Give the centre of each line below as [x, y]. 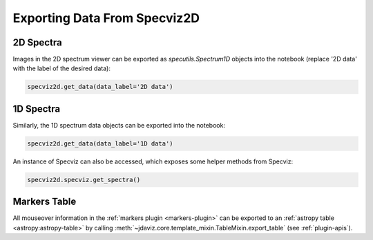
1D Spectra [37, 109]
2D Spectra [37, 42]
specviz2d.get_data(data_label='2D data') [100, 87]
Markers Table [45, 202]
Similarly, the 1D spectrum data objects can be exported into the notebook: [119, 125]
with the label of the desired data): [61, 68]
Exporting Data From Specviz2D [106, 18]
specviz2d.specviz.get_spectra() [84, 180]
